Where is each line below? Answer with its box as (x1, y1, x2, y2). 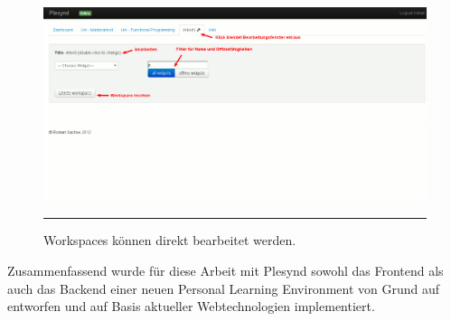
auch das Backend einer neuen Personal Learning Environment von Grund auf (7, 279, 440, 297)
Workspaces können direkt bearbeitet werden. (43, 231, 296, 250)
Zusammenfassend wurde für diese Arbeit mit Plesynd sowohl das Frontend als (7, 261, 444, 280)
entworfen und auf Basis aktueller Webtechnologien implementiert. (7, 297, 375, 316)
